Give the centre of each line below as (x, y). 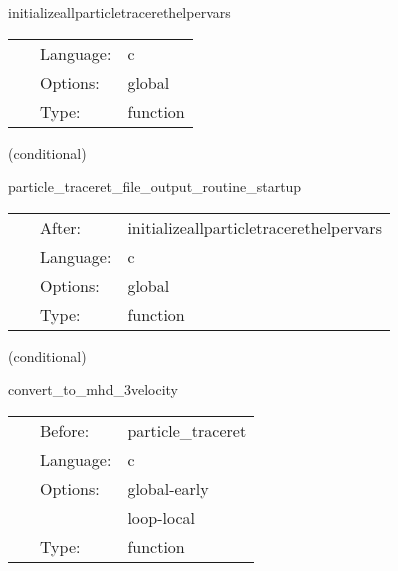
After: (60, 227)
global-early (168, 488)
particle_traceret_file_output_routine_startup (155, 186)
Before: (65, 430)
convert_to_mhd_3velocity (93, 389)
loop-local (161, 517)
